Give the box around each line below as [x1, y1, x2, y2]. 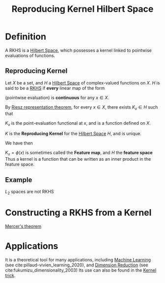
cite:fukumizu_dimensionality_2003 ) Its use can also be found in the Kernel [5, 267, 157, 273]
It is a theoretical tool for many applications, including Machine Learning [5, 256, 151, 262]
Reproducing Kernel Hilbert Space [11, 3, 154, 15]
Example [5, 175, 32, 184]
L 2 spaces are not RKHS [5, 188, 54, 196]
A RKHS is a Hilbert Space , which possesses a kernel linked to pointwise [5, 47, 152, 53]
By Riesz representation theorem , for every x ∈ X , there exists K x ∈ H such [5, 104, 158, 111]
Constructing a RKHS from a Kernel [5, 207, 152, 218]
